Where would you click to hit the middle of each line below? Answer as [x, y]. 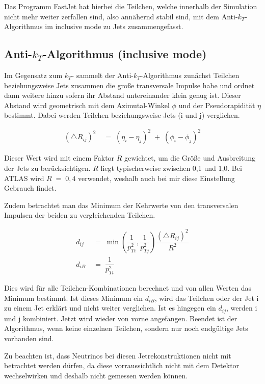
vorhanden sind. [29, 338]
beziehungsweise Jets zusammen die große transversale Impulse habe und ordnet [129, 85]
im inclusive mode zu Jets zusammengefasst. [114, 26]
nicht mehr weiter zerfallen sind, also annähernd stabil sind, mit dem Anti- [121, 16]
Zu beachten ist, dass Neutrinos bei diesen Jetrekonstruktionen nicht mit [118, 355]
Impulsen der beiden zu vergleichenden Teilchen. [80, 215]
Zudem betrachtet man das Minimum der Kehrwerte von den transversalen [121, 205]
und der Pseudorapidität [217, 105]
